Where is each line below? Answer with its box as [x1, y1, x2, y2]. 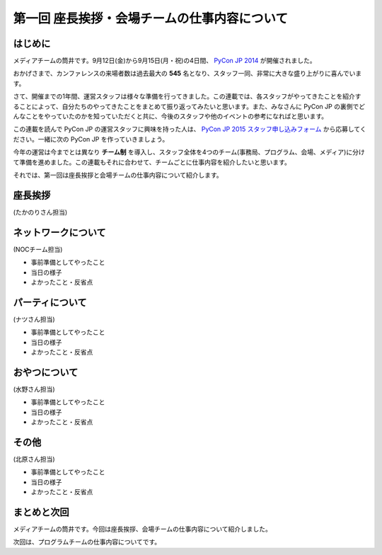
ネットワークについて [13, 227, 106, 239]
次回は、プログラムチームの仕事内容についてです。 [13, 538, 161, 547]
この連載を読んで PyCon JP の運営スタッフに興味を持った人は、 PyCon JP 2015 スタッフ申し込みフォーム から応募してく [13, 125, 367, 134]
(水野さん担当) [13, 384, 56, 393]
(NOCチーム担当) [13, 245, 63, 253]
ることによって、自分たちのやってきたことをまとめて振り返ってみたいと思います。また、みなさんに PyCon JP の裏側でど [13, 102, 366, 110]
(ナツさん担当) [13, 315, 56, 324]
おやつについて [13, 366, 79, 378]
